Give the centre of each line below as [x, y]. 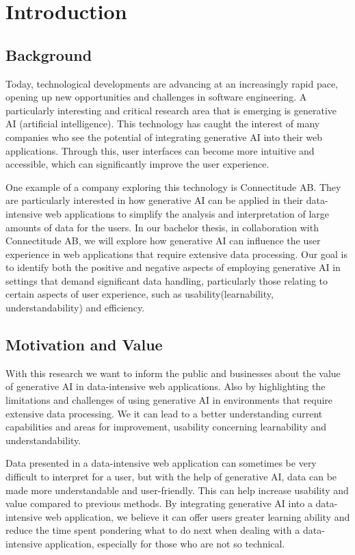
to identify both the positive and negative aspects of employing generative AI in [173, 267]
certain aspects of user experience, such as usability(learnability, [140, 294]
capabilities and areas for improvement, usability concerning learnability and [166, 427]
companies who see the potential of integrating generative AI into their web [164, 137]
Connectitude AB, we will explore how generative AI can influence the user [163, 241]
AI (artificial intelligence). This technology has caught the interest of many [163, 124]
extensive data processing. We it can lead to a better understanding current [164, 413]
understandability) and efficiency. [75, 308]
